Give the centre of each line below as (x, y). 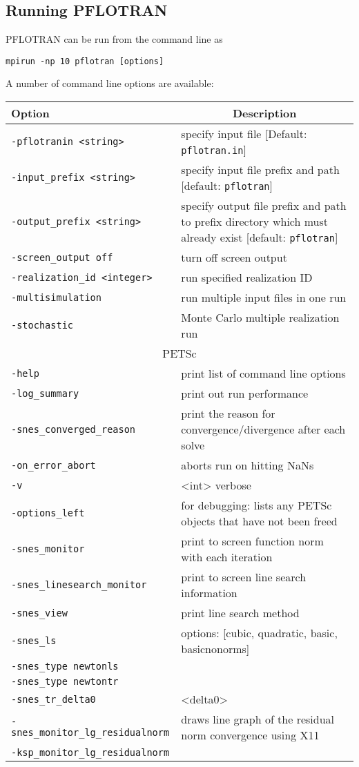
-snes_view (39, 613)
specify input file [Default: (244, 134)
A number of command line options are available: (110, 83)
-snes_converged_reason (74, 429)
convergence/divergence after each (263, 429)
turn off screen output (234, 258)
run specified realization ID (247, 278)
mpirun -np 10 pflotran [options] (85, 61)
